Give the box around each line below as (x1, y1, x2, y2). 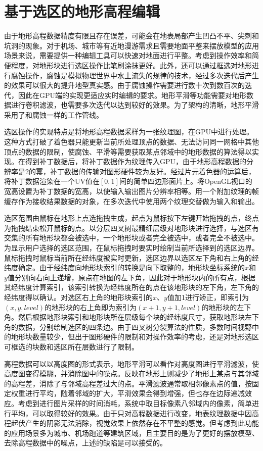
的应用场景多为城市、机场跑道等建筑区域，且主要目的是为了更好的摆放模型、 (4, 427, 259, 438)
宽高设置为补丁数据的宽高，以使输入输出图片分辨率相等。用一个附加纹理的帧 (4, 186, 259, 196)
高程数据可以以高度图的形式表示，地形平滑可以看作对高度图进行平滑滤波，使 (4, 358, 259, 369)
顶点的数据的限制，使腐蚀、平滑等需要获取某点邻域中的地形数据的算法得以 (4, 146, 252, 157)
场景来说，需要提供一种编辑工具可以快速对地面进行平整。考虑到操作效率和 (4, 50, 252, 61)
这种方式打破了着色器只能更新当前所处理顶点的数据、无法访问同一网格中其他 (4, 136, 259, 147)
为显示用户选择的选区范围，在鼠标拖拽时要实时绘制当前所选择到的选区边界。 (4, 242, 259, 253)
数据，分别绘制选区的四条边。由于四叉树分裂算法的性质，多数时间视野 (18, 321, 252, 332)
